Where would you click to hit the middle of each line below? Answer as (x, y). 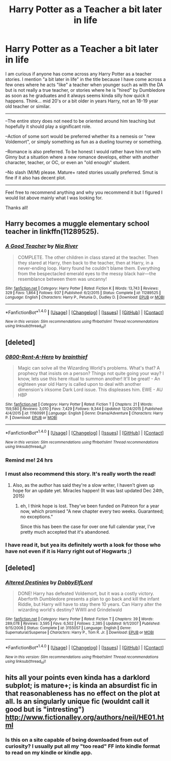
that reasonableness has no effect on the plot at (83, 693)
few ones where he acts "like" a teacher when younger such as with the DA (84, 85)
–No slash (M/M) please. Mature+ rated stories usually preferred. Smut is (82, 172)
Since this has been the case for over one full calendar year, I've (88, 527)
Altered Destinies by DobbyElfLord (49, 582)
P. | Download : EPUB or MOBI (31, 418)
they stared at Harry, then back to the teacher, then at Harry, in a (85, 263)
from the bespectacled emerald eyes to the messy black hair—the (87, 273)
